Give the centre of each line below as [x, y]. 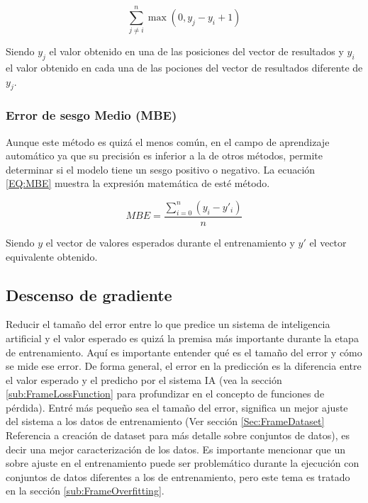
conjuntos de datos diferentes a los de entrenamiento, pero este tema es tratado [178, 476]
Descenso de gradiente [89, 294]
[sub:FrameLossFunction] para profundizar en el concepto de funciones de [165, 394]
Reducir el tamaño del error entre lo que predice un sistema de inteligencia [168, 324]
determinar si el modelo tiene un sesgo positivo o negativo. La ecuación [161, 169]
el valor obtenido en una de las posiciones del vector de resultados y [196, 51]
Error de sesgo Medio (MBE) [91, 115]
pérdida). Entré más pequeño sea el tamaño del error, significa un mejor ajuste [177, 407]
